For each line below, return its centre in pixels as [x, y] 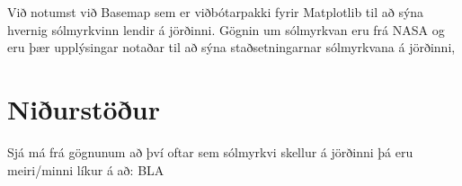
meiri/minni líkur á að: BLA [86, 169]
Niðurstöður [84, 108]
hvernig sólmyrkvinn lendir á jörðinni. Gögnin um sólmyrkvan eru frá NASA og [226, 29]
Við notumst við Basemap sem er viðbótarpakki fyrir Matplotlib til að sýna [216, 12]
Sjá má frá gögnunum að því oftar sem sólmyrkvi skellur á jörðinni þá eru [210, 151]
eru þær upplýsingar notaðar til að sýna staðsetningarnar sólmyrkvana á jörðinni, [231, 47]
